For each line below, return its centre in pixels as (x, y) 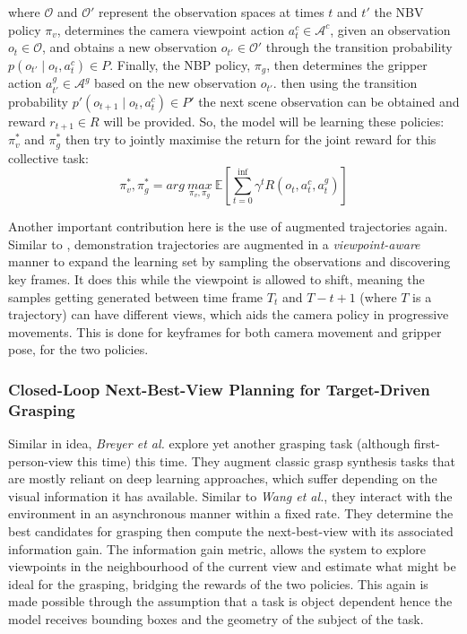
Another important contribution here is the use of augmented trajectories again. (228, 226)
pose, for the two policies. (78, 349)
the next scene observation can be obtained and (329, 101)
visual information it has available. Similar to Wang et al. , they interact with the (230, 495)
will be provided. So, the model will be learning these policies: (274, 121)
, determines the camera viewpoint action (171, 29)
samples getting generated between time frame (136, 296)
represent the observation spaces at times (212, 12)
